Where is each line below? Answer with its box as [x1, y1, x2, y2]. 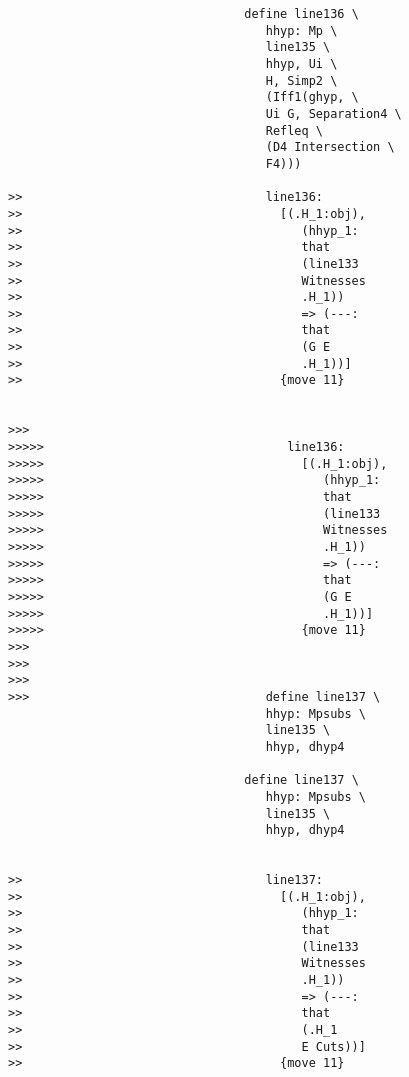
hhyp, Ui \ [265, 56, 338, 71]
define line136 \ [244, 7, 359, 21]
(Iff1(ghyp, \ [265, 90, 359, 105]
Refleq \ [265, 123, 323, 138]
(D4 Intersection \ [265, 140, 395, 155]
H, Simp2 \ [265, 73, 338, 88]
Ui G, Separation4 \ [265, 106, 402, 121]
